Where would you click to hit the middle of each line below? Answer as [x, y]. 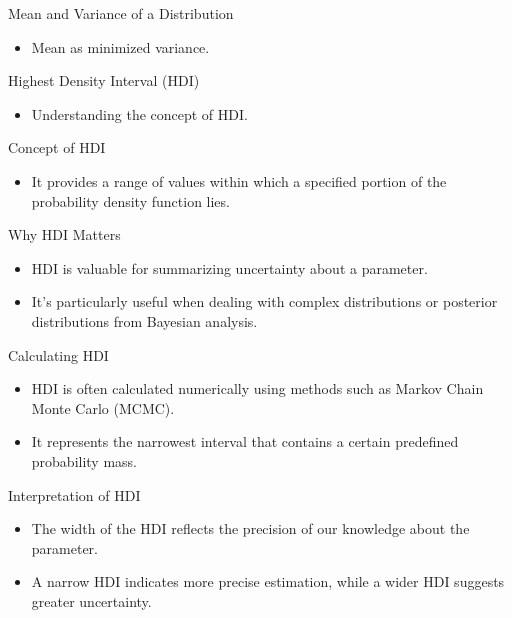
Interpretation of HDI [74, 494]
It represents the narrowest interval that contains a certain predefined [245, 441]
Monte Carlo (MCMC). [103, 407]
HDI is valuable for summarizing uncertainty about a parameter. [229, 267]
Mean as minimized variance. [120, 46]
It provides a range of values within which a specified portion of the [239, 180]
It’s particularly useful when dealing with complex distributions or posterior [264, 301]
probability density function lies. [130, 200]
